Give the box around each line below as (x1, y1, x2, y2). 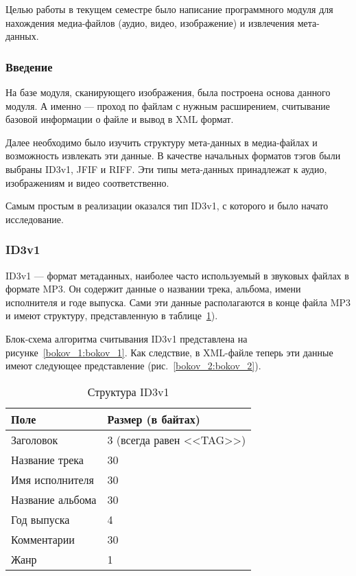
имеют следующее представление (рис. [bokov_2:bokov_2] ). (5, 358, 261, 373)
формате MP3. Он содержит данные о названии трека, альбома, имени (5, 281, 301, 296)
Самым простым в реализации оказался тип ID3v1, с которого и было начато (5, 198, 329, 213)
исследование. (5, 211, 64, 226)
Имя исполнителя (11, 471, 94, 487)
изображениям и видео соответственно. (5, 175, 169, 189)
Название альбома (11, 491, 97, 507)
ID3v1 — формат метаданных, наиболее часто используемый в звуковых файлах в (5, 268, 349, 282)
